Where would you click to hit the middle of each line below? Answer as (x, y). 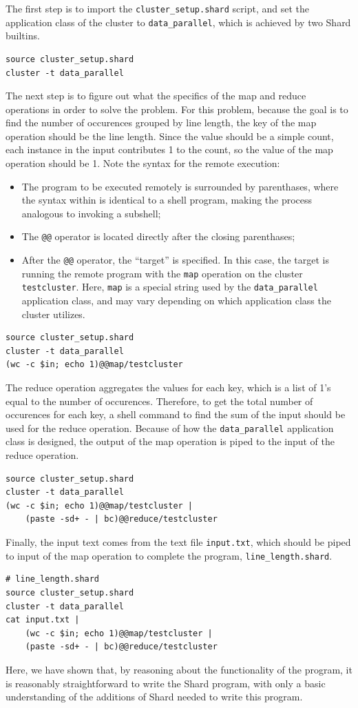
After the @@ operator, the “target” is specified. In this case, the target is (175, 260)
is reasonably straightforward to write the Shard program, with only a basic (166, 683)
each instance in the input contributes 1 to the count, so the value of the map (169, 149)
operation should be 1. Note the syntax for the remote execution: (143, 163)
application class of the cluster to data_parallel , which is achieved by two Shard (178, 22)
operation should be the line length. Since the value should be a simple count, (170, 136)
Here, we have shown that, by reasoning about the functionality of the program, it (179, 669)
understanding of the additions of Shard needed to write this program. (154, 697)
